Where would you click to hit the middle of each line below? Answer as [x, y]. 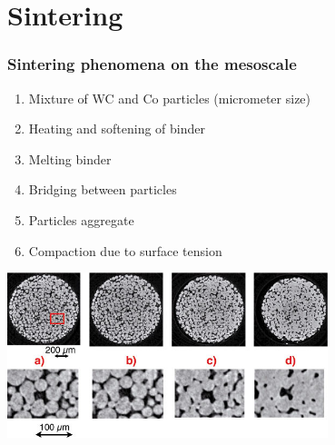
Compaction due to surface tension [125, 250]
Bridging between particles [103, 189]
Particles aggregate [81, 219]
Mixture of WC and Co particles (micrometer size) [170, 98]
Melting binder [70, 158]
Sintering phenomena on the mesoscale [152, 64]
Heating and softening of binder [117, 129]
